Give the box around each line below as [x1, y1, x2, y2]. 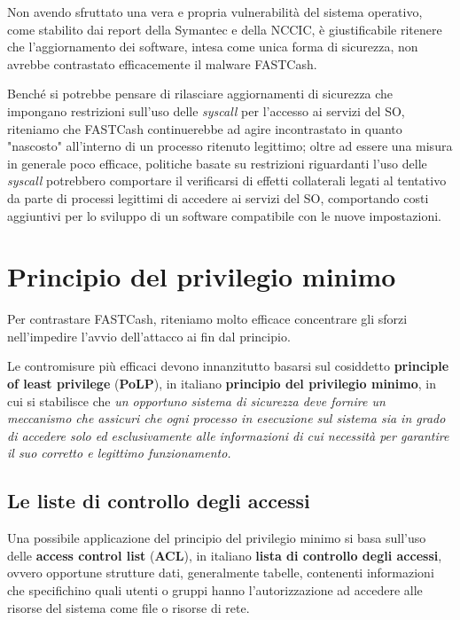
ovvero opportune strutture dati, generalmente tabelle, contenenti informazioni [7, 563, 434, 582]
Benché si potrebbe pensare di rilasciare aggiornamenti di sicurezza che [7, 84, 394, 103]
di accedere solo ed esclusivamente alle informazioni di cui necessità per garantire [7, 426, 449, 444]
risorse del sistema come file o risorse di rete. [7, 598, 250, 616]
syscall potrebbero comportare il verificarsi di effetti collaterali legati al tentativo [7, 171, 447, 190]
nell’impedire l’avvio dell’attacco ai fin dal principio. [7, 326, 291, 345]
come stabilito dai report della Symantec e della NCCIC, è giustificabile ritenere [7, 20, 442, 38]
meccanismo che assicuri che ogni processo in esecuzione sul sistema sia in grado [7, 409, 446, 428]
